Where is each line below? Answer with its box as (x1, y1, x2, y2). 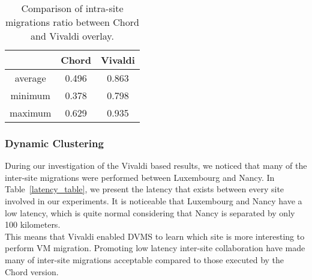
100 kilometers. (5, 218, 61, 231)
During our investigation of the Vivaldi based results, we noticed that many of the (5, 159, 307, 172)
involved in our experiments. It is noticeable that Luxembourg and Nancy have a (5, 195, 302, 207)
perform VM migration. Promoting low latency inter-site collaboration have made (5, 242, 305, 254)
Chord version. (5, 265, 59, 278)
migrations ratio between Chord (5, 15, 139, 29)
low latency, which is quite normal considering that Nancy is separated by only (5, 206, 295, 219)
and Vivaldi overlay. (31, 29, 114, 43)
